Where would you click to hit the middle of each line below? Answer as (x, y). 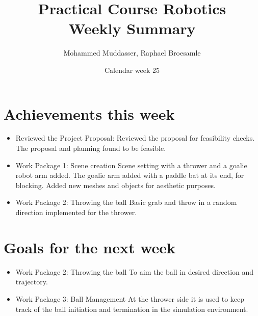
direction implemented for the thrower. (76, 212)
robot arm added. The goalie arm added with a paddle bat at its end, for (130, 175)
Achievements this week (89, 113)
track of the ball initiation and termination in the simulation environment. (132, 309)
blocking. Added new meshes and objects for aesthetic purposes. (115, 185)
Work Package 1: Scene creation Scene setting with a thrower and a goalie (131, 165)
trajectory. (32, 282)
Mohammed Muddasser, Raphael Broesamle (132, 53)
